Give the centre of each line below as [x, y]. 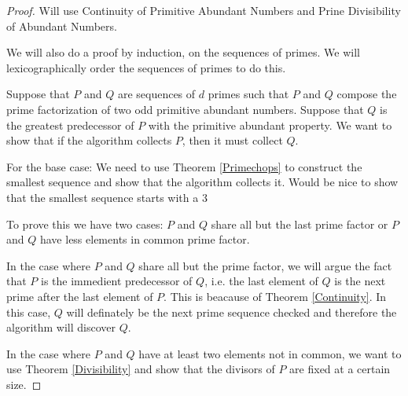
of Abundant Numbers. [62, 26]
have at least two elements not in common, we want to [270, 353]
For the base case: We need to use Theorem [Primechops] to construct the [184, 166]
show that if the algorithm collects [89, 140]
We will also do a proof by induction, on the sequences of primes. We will [183, 52]
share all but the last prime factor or [300, 224]
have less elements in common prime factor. [145, 239]
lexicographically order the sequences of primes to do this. [146, 67]
